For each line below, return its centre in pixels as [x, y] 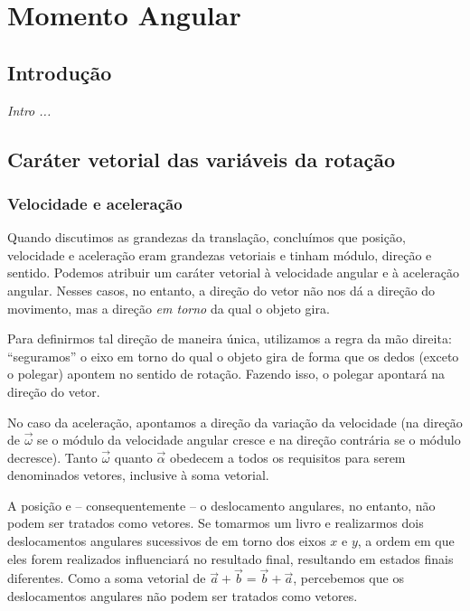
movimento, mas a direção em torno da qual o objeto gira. [169, 308]
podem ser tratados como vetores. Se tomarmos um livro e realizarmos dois [216, 523]
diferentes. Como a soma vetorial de [107, 578]
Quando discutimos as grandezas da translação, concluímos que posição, [207, 237]
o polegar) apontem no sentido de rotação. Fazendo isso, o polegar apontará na [226, 374]
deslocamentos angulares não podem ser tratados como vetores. [183, 596]
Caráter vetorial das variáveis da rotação [201, 159]
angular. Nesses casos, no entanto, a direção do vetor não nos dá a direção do [221, 290]
